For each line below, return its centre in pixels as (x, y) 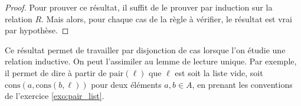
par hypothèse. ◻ (37, 30)
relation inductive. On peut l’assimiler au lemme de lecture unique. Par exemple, (151, 61)
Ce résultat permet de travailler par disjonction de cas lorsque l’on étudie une (145, 49)
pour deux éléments (126, 84)
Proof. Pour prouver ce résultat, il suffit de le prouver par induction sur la (139, 7)
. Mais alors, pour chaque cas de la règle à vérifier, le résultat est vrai (167, 18)
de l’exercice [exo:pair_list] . (55, 96)
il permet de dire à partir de (56, 72)
